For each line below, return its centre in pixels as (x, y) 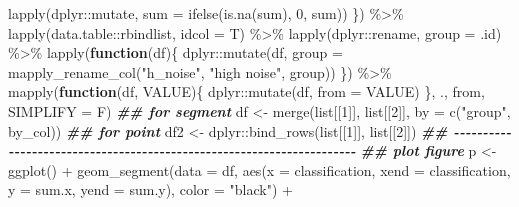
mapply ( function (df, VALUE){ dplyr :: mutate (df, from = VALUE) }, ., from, (246, 91)
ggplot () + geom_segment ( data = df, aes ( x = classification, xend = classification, (259, 169)
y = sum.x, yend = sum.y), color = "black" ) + (150, 189)
